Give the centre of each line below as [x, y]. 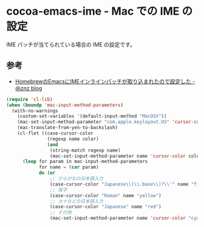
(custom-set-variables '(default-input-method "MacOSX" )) [92, 116]
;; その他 [60, 212]
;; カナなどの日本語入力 [76, 201]
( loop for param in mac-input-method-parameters [85, 162]
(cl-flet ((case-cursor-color [56, 133]
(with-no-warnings [35, 111]
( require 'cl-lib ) [29, 99]
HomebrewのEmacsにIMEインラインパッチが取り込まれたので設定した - [105, 81]
